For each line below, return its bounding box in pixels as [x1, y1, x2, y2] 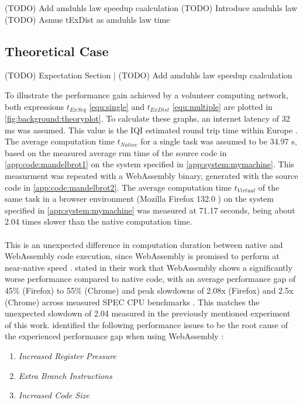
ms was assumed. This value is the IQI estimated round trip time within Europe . [5, 123, 298, 136]
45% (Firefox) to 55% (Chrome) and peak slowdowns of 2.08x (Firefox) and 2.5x [5, 284, 294, 296]
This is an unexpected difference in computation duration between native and [5, 238, 283, 250]
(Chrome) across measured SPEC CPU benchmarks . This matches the [5, 295, 260, 308]
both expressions [5, 100, 64, 112]
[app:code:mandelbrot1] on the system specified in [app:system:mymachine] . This [5, 158, 294, 170]
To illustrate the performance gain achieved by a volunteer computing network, [5, 88, 288, 101]
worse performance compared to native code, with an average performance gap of [5, 273, 296, 285]
